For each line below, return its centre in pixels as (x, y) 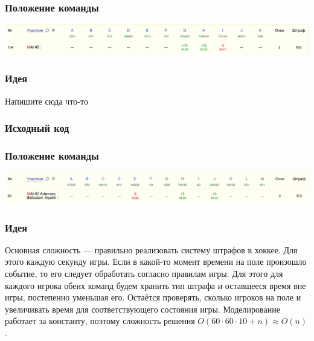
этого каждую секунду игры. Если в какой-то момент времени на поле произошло (156, 261)
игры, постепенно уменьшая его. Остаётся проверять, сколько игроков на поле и (153, 297)
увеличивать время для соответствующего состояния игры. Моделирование (143, 309)
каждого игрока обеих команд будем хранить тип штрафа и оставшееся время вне (155, 285)
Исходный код (37, 128)
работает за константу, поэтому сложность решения (100, 321)
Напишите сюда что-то (46, 101)
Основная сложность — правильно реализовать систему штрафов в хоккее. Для (151, 249)
